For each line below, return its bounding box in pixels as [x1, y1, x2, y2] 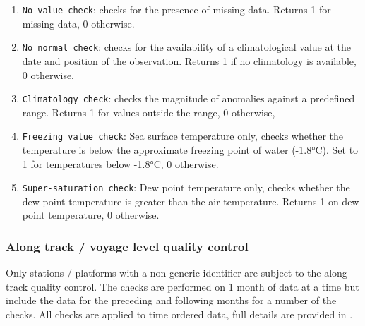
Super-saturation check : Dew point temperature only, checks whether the [22, 180, 350, 195]
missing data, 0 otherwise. [22, 16, 135, 30]
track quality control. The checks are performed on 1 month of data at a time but [6, 279, 359, 294]
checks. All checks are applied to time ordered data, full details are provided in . [6, 307, 353, 322]
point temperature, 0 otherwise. [22, 207, 160, 222]
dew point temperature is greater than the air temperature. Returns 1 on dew [22, 193, 359, 208]
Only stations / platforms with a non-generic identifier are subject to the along [6, 265, 347, 280]
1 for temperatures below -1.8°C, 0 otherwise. [22, 156, 219, 171]
